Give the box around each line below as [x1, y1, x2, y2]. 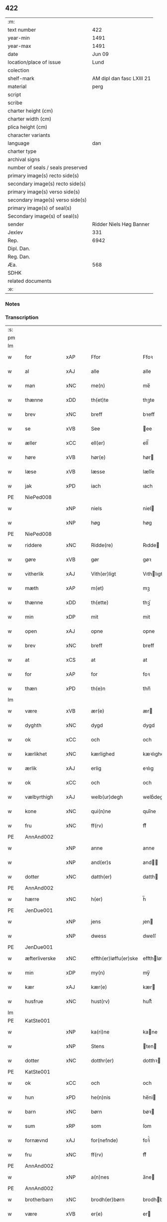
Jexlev [7, 229, 23, 236]
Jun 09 [92, 50, 109, 57]
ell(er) [91, 440, 105, 447]
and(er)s [91, 859, 111, 866]
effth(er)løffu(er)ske [91, 955, 138, 962]
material [7, 83, 27, 90]
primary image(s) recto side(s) [7, 172, 80, 179]
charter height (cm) [7, 107, 53, 114]
